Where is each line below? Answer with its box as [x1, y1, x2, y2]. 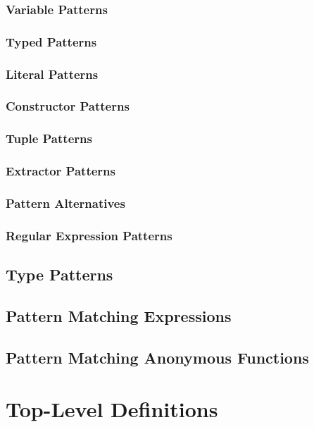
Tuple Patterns [6, 130, 92, 147]
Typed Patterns [6, 32, 97, 50]
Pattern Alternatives [6, 194, 125, 211]
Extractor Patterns [6, 162, 115, 180]
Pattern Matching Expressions [6, 304, 232, 326]
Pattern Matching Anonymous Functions [6, 346, 309, 368]
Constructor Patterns [6, 97, 130, 115]
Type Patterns [6, 264, 113, 285]
